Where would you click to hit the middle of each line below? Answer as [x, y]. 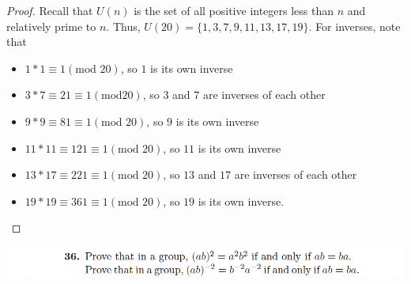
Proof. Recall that [50, 10]
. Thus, [123, 26]
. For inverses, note [354, 26]
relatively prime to [51, 26]
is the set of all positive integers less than [234, 10]
